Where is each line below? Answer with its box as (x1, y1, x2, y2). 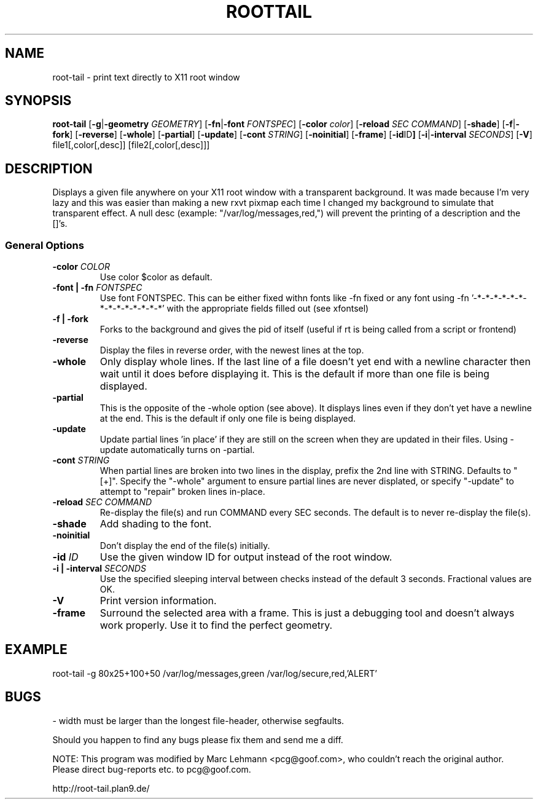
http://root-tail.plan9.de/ (52, 782, 150, 794)
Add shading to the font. (99, 518, 212, 530)
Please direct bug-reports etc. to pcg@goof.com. (52, 763, 251, 774)
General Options (5, 238, 84, 251)
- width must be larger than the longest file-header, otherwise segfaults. (52, 715, 345, 726)
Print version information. (99, 594, 217, 607)
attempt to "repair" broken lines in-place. (99, 486, 265, 497)
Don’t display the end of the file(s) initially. (99, 540, 270, 551)
